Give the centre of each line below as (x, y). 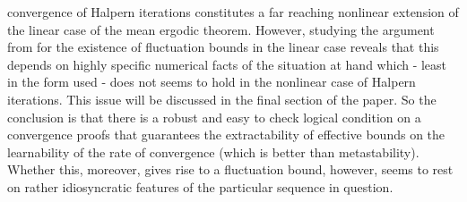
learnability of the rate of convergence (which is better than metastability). (213, 151)
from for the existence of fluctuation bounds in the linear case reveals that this (223, 47)
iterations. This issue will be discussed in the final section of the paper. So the (222, 99)
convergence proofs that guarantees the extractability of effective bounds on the (226, 135)
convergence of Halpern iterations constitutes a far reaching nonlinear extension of (233, 12)
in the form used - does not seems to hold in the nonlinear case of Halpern (212, 82)
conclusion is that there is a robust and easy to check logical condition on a (214, 117)
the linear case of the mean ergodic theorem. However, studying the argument (221, 29)
